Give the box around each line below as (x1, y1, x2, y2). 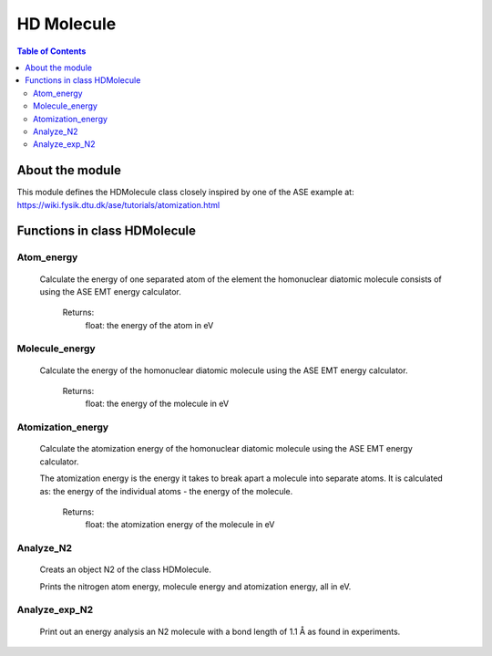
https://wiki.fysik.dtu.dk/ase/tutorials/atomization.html (16, 199, 220, 210)
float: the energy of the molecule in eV (85, 398, 230, 410)
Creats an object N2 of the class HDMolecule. (39, 564, 211, 575)
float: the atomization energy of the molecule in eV (85, 519, 275, 530)
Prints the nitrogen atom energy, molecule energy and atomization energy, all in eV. (39, 580, 352, 592)
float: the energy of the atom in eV (85, 319, 214, 330)
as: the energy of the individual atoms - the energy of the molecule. (39, 485, 293, 496)
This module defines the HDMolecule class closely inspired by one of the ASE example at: (16, 187, 354, 198)
